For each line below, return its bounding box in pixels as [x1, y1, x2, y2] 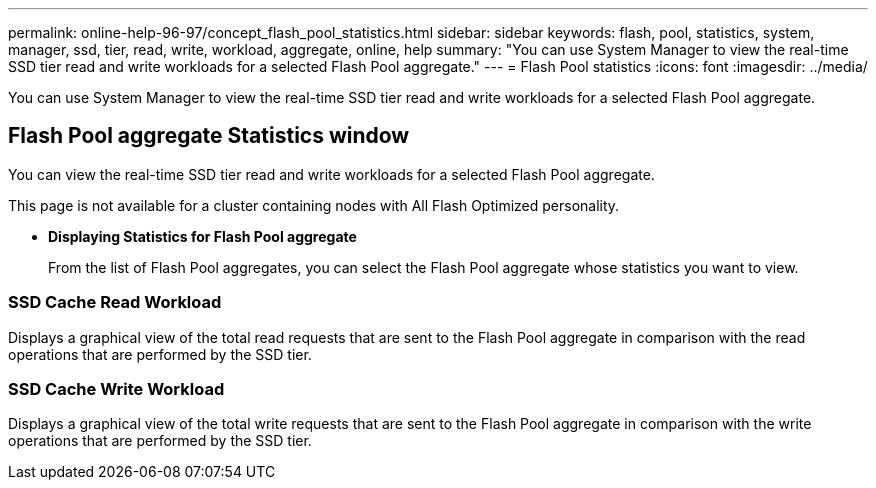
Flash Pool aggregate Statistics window [8, 123, 410, 149]
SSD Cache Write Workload [8, 378, 225, 399]
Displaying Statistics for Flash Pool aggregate [48, 227, 357, 245]
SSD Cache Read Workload [8, 292, 222, 313]
